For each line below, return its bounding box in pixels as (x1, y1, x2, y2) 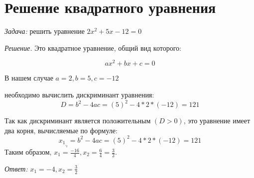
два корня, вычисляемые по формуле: (4, 125, 118, 135)
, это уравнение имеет (183, 115, 251, 126)
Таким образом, (4, 147, 52, 157)
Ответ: (4, 163, 28, 174)
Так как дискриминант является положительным (4, 115, 151, 126)
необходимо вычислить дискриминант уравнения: (4, 89, 154, 99)
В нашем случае (4, 73, 53, 83)
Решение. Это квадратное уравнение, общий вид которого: (4, 42, 181, 53)
